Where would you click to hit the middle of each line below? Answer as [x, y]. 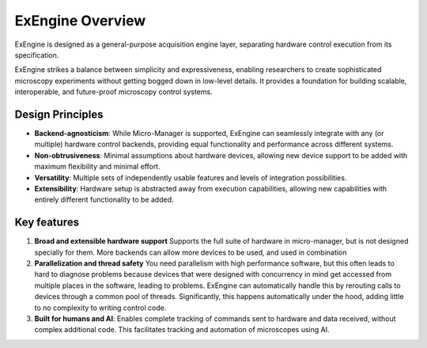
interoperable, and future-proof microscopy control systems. [113, 92]
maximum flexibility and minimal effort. [98, 167]
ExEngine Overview [80, 21]
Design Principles [59, 114]
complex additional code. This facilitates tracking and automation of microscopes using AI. [182, 330]
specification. [37, 55]
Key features [47, 223]
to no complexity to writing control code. [100, 308]
